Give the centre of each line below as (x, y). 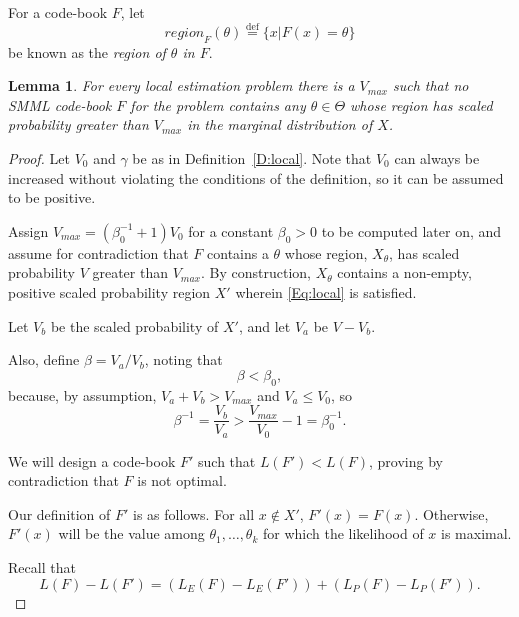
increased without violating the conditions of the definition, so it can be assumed (256, 177)
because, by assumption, (82, 394)
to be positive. (52, 197)
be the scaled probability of (134, 325)
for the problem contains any (218, 104)
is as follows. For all (194, 513)
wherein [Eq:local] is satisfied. (326, 291)
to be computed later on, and (411, 230)
